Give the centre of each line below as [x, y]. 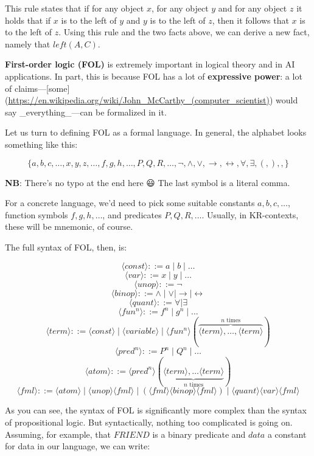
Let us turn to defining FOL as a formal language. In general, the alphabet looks [156, 132]
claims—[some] [42, 88]
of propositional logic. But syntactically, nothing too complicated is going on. [149, 422]
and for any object [253, 8]
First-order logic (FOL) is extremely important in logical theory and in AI [150, 64]
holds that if [28, 20]
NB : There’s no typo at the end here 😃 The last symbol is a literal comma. [148, 182]
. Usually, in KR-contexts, [250, 214]
